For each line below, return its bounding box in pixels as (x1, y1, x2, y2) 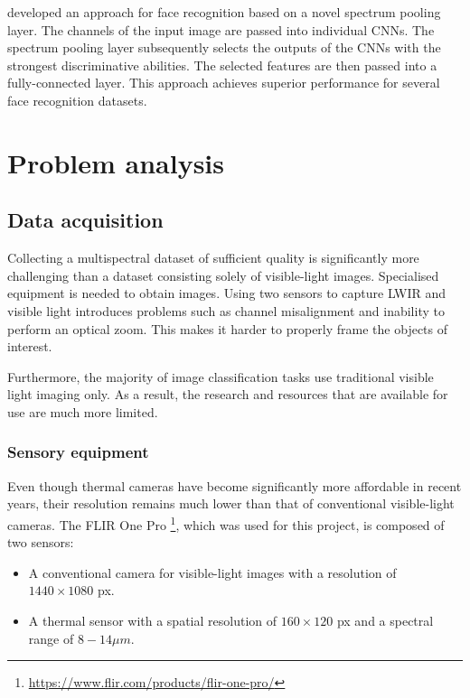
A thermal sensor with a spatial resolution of (28, 610, 277, 629)
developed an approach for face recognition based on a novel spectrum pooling (7, 3, 441, 21)
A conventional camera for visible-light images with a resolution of (28, 563, 397, 582)
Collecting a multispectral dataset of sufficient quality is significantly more (7, 248, 419, 267)
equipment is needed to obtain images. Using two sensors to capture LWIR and (7, 284, 446, 302)
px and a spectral (336, 610, 434, 629)
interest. (7, 337, 52, 356)
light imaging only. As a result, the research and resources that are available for (7, 385, 448, 404)
